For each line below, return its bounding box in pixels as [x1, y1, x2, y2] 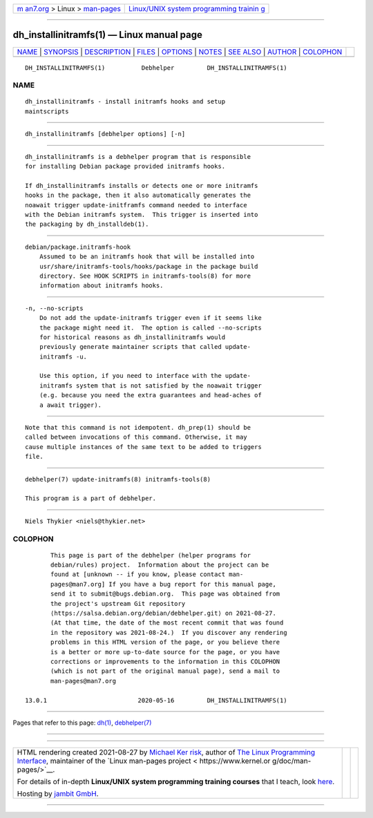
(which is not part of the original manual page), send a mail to [50, 667, 280, 675]
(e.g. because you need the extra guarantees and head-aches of [39, 391, 262, 399]
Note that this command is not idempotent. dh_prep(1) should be [25, 424, 251, 432]
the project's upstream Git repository [50, 600, 186, 607]
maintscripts [25, 107, 69, 115]
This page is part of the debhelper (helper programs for [50, 551, 251, 559]
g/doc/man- [271, 757, 312, 766]
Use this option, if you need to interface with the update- [39, 372, 251, 380]
